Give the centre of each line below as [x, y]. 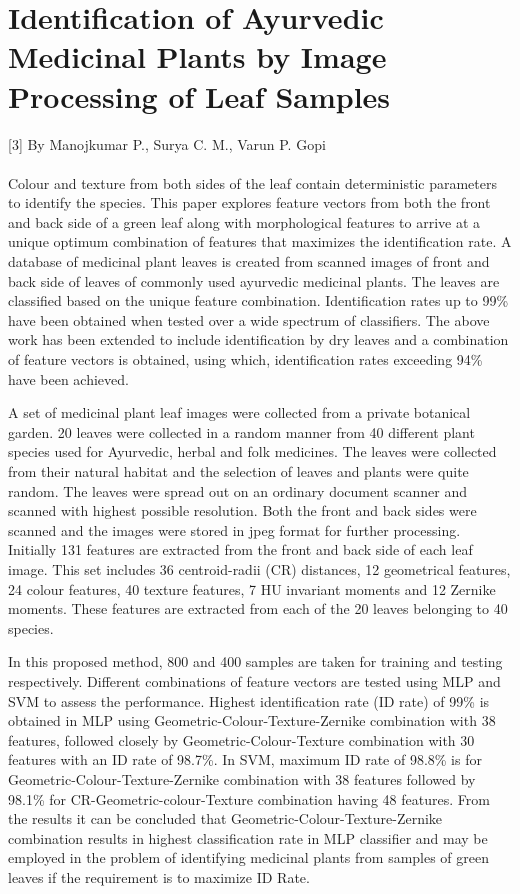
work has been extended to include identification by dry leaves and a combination [258, 339]
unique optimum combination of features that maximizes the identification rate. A [260, 241]
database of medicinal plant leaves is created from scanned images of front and [249, 261]
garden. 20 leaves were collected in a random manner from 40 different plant [241, 431]
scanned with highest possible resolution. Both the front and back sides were [242, 510]
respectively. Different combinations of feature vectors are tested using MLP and [254, 680]
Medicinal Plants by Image [197, 56]
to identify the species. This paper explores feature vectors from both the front [249, 202]
